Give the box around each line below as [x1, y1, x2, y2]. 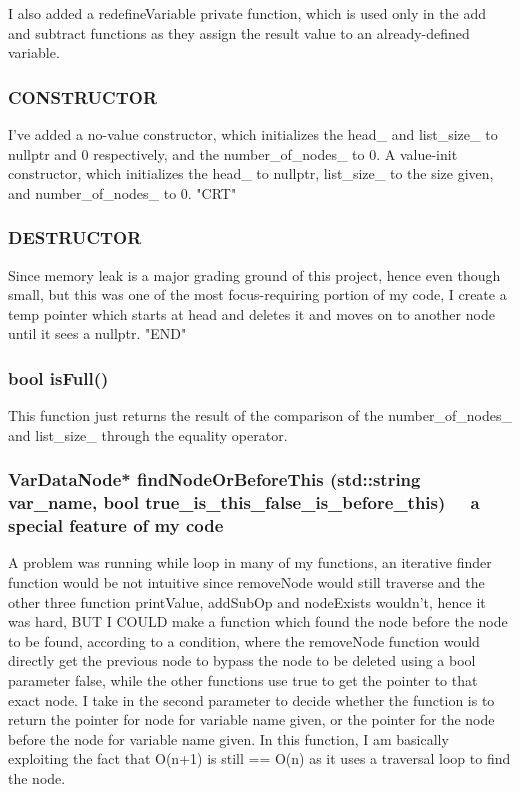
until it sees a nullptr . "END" [8, 323, 187, 344]
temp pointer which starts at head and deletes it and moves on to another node [8, 303, 495, 324]
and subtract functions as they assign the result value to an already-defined [8, 22, 470, 43]
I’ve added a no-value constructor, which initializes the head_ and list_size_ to [8, 124, 498, 144]
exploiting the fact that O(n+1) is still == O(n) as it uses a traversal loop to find [8, 748, 511, 769]
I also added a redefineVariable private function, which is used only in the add [8, 3, 486, 23]
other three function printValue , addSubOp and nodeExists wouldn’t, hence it [8, 591, 486, 612]
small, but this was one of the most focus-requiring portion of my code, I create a [8, 284, 507, 305]
